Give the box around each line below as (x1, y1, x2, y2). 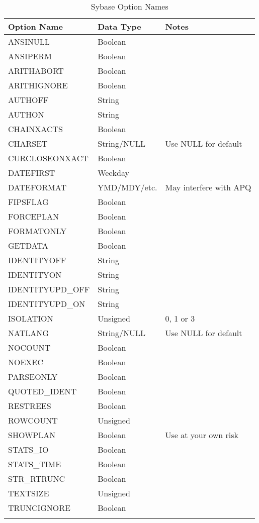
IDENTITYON (8, 269, 62, 280)
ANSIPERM (8, 50, 52, 62)
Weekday (98, 167, 129, 178)
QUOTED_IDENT (8, 385, 77, 397)
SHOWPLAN (8, 429, 56, 441)
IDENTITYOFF (8, 254, 66, 266)
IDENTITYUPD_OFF (8, 283, 90, 295)
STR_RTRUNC (8, 473, 65, 484)
